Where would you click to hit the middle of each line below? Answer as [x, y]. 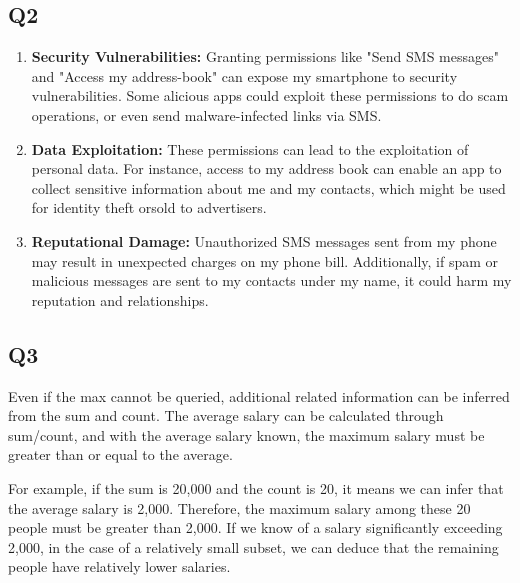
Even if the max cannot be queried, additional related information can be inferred [259, 395]
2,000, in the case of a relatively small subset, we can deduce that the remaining [253, 546]
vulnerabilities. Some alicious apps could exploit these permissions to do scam [270, 95]
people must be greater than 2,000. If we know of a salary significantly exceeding [255, 527]
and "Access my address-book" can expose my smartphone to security [244, 75]
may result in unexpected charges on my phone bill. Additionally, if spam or [265, 260]
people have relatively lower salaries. [119, 566]
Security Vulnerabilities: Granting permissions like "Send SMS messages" [265, 56]
